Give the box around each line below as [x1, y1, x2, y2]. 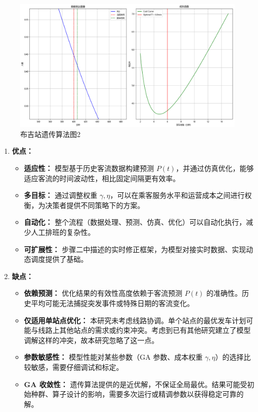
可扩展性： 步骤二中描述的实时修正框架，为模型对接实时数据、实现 [24, 244, 246, 254]
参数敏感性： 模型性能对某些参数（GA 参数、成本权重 [24, 352, 203, 362]
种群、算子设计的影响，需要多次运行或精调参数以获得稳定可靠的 [31, 389, 244, 399]
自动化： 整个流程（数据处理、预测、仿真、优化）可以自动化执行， [24, 217, 246, 227]
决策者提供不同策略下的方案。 [45, 199, 145, 210]
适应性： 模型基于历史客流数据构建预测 [24, 163, 154, 173]
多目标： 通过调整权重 [24, 190, 98, 200]
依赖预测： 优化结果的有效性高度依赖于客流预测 [24, 288, 183, 298]
